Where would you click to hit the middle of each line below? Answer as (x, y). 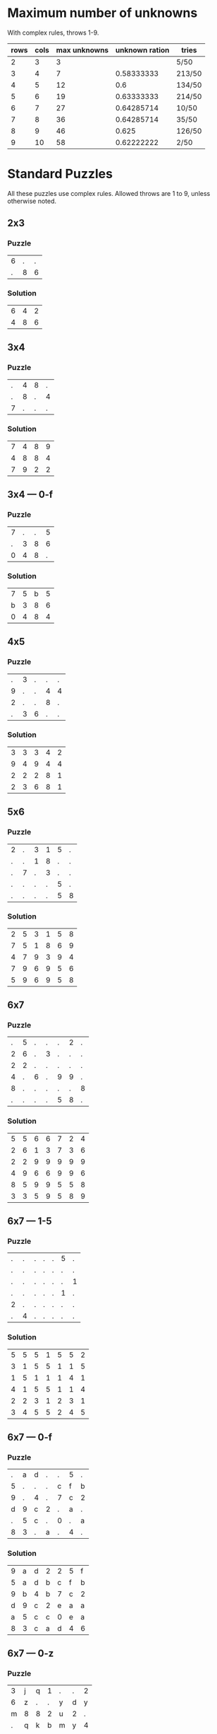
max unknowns (82, 50)
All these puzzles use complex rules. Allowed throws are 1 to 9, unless (109, 193)
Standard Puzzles (60, 174)
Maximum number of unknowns (103, 13)
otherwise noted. (32, 201)
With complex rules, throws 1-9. (53, 33)
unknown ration (142, 50)
